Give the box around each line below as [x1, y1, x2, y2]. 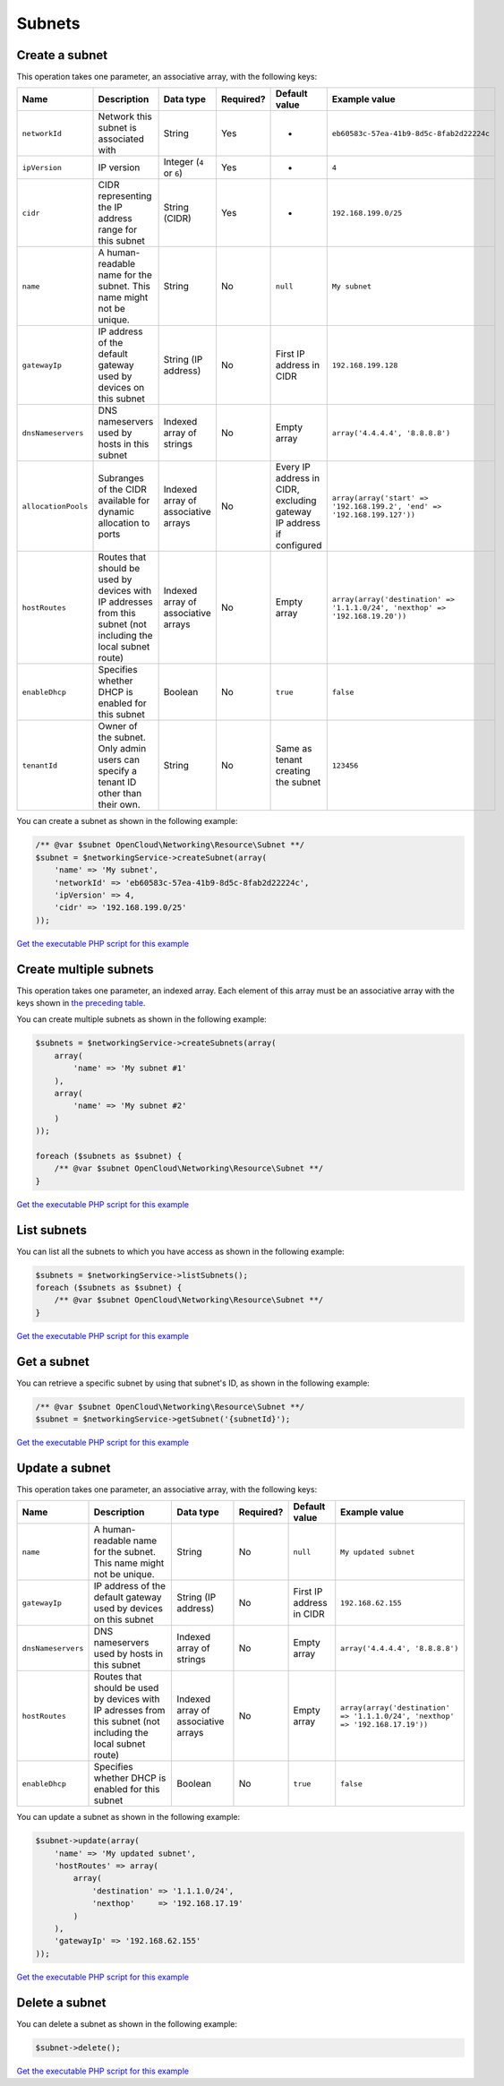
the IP [98, 202, 123, 214]
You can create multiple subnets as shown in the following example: [16, 1014, 268, 1025]
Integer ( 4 [163, 156, 204, 168]
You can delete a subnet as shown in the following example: [16, 2018, 237, 2029]
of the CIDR [98, 484, 147, 496]
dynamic [98, 506, 134, 519]
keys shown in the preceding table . [16, 998, 146, 1009]
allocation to [98, 517, 150, 529]
